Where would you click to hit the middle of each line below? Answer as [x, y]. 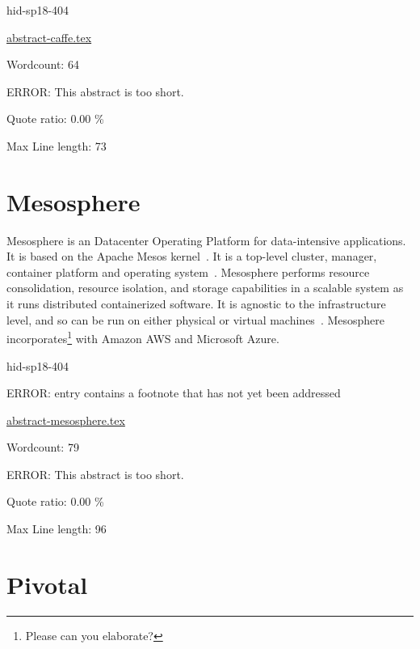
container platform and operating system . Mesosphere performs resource [188, 271]
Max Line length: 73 [57, 145]
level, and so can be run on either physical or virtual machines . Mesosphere [196, 319]
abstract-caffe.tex [49, 37]
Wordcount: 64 [43, 64]
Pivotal [47, 584]
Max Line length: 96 [57, 529]
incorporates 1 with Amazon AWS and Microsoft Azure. [143, 337]
